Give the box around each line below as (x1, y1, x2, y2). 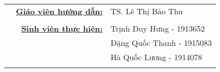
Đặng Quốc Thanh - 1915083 (110, 37, 212, 48)
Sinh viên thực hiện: (21, 23, 103, 34)
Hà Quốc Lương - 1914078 (110, 51, 202, 63)
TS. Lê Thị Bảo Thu (110, 5, 183, 17)
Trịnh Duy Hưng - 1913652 (110, 23, 205, 34)
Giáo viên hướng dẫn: (16, 5, 103, 17)
